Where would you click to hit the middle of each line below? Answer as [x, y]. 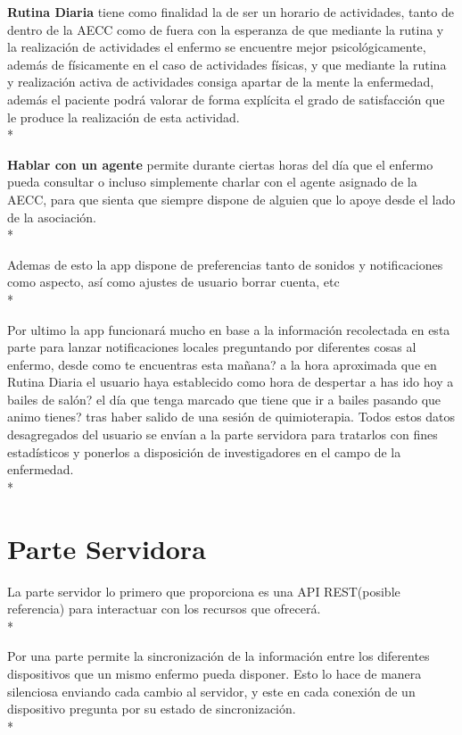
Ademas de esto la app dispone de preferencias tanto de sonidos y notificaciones [225, 264]
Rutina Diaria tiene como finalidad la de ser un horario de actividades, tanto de [231, 12]
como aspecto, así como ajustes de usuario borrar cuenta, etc [173, 282]
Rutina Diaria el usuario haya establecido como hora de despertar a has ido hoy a [231, 382]
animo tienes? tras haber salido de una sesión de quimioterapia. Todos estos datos [231, 417]
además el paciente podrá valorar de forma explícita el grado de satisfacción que [226, 99]
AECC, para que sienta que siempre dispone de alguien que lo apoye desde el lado [231, 199]
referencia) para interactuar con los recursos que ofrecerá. [164, 609]
